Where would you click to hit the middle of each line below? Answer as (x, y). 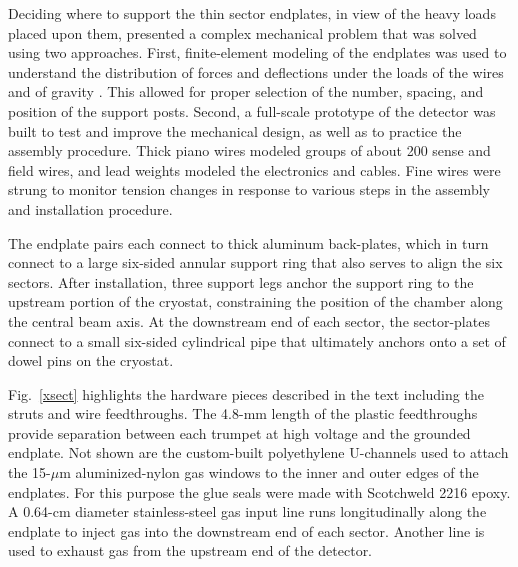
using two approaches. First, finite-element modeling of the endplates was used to (257, 52)
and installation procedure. (90, 208)
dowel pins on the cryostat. (91, 360)
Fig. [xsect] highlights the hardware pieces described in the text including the (246, 393)
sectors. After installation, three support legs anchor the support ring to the (241, 281)
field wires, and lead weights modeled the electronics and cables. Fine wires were (254, 169)
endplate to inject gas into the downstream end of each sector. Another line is (246, 530)
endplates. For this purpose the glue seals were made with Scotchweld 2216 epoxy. (259, 491)
